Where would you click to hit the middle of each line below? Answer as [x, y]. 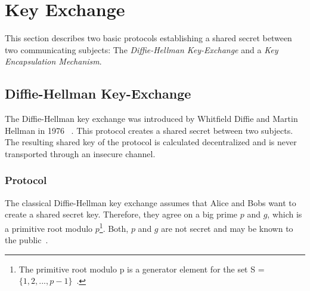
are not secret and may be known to [227, 228]
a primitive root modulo [49, 228]
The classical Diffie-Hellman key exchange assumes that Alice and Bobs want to [151, 202]
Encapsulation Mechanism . [53, 61]
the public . [27, 240]
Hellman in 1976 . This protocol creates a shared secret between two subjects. [149, 130]
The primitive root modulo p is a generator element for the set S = [142, 269]
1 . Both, [114, 227]
